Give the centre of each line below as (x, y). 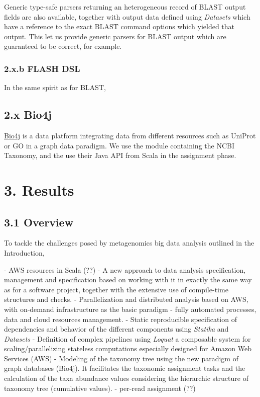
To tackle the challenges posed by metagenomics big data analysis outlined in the (129, 243)
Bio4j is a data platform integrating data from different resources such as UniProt (130, 135)
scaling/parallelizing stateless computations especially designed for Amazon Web (128, 348)
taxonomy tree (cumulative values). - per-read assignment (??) (100, 388)
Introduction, (24, 252)
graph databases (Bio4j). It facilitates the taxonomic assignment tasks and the (125, 368)
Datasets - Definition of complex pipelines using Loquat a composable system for (127, 338)
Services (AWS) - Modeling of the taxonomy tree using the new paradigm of (121, 358)
